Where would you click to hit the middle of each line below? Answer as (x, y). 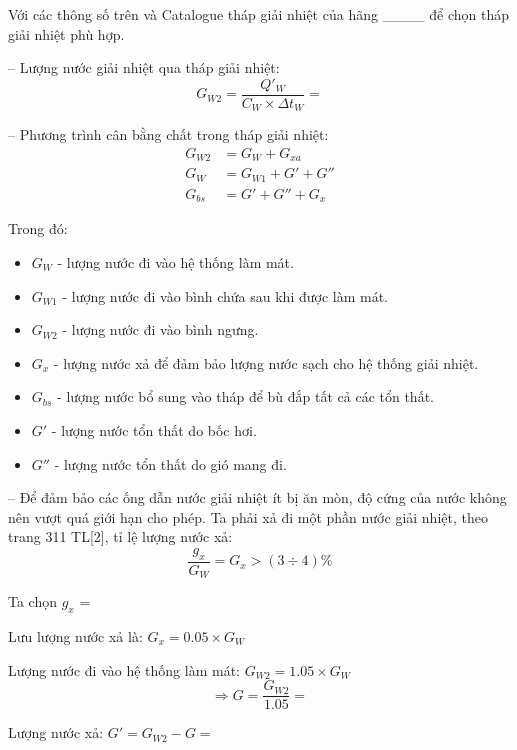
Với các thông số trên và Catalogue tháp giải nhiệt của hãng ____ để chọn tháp (259, 14)
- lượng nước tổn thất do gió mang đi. (170, 463)
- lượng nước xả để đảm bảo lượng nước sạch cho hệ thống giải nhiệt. (266, 362)
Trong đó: (38, 228)
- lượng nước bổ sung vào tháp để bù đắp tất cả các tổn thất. (245, 396)
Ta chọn (32, 601)
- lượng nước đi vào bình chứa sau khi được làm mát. (225, 295)
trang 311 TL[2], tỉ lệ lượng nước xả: (120, 536)
